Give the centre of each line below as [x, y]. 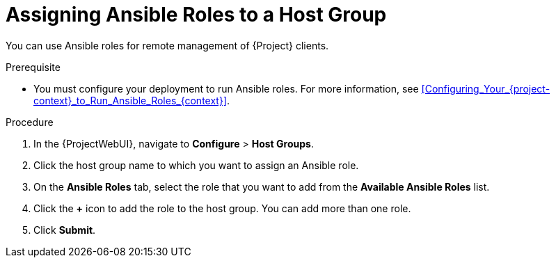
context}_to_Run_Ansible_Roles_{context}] [130, 100]
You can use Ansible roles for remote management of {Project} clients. [167, 45]
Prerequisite [33, 67]
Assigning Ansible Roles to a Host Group [196, 15]
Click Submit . [65, 230]
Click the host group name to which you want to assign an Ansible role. [196, 165]
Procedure [30, 122]
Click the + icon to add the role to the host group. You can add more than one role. [222, 208]
